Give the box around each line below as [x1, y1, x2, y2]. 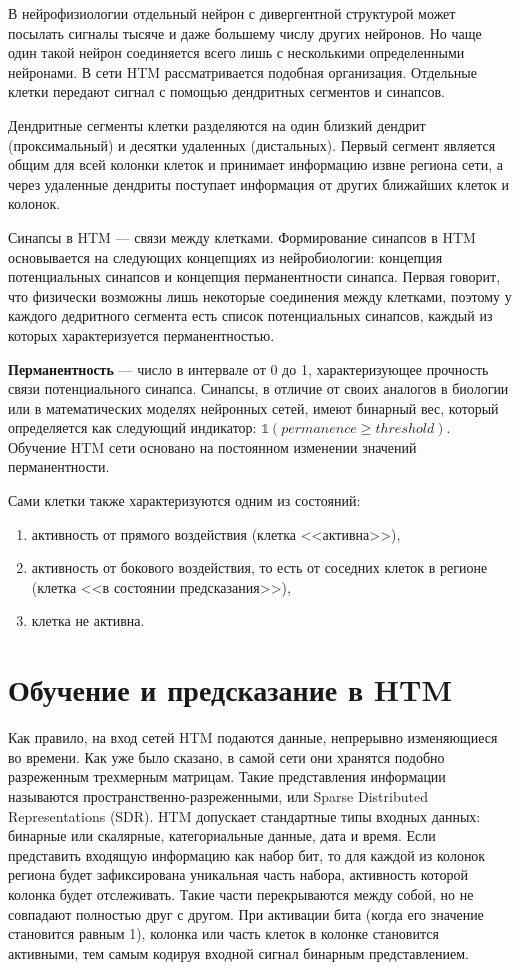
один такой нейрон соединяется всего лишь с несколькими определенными [8, 42, 465, 63]
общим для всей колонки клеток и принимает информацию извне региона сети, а [8, 154, 503, 175]
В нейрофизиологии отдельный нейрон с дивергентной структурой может [8, 3, 456, 23]
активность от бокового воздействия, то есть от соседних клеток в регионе [31, 557, 488, 578]
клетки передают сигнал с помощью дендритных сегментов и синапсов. [8, 81, 446, 102]
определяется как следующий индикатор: [8, 417, 257, 438]
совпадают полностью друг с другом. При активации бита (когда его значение [8, 903, 484, 924]
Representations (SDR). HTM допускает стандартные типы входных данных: [8, 805, 481, 826]
